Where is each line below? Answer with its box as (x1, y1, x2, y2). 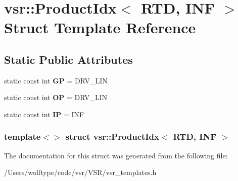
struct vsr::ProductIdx (65, 130, 159, 143)
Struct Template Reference (4, 17, 196, 38)
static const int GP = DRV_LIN (4, 75, 108, 85)
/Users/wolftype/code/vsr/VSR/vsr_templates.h (4, 167, 157, 177)
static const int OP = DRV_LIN (4, 92, 108, 103)
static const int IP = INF (4, 109, 84, 119)
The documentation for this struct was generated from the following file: (4, 150, 228, 160)
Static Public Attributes (4, 51, 133, 67)
